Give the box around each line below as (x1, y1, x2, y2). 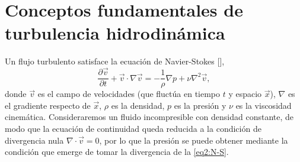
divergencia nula (5, 134, 64, 146)
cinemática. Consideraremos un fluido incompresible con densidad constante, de (5, 111, 294, 123)
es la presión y (174, 99, 226, 111)
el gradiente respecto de (5, 99, 91, 111)
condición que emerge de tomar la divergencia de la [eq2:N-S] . (5, 145, 229, 158)
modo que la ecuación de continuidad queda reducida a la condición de (5, 122, 261, 134)
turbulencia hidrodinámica (5, 21, 225, 45)
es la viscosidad (235, 99, 292, 111)
